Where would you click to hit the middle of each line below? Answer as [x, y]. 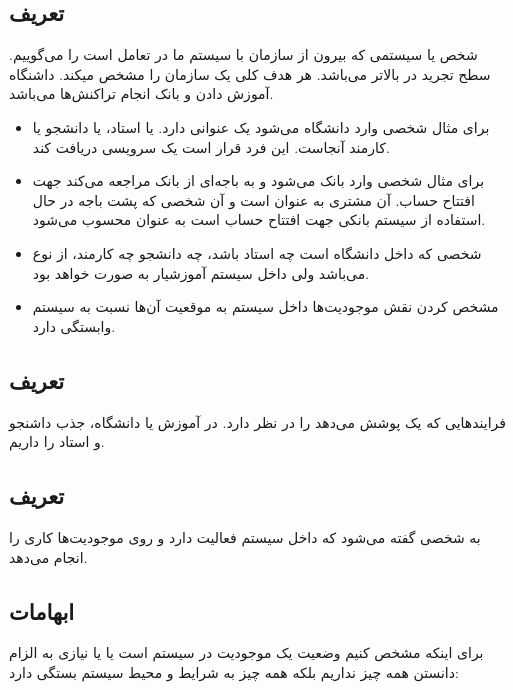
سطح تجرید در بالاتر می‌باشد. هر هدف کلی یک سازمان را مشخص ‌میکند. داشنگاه [250, 73]
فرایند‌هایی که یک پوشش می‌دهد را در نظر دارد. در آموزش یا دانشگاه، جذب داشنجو [257, 421]
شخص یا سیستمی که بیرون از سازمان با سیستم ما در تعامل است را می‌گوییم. [243, 54]
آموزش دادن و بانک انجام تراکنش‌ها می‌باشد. [141, 93]
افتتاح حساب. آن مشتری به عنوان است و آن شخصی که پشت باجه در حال [253, 199]
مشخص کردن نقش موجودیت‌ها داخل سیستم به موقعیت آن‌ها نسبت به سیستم [265, 306]
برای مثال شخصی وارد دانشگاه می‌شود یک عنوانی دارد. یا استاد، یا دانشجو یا [261, 126]
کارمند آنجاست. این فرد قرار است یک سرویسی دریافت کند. [211, 146]
